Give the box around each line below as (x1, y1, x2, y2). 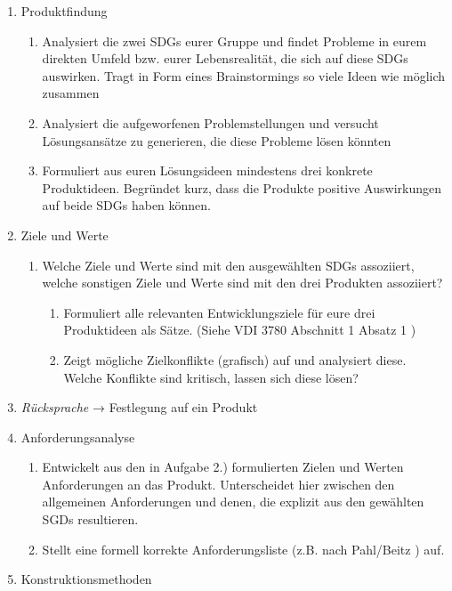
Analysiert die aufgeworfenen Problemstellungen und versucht (42, 113, 379, 132)
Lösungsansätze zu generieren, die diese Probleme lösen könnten (42, 131, 391, 150)
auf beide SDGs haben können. (42, 196, 211, 215)
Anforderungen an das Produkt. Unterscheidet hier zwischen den (42, 474, 395, 493)
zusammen (42, 84, 100, 102)
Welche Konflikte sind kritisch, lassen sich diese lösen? (63, 368, 359, 386)
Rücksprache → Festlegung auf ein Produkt (20, 398, 258, 417)
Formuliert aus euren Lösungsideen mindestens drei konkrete (42, 161, 373, 180)
